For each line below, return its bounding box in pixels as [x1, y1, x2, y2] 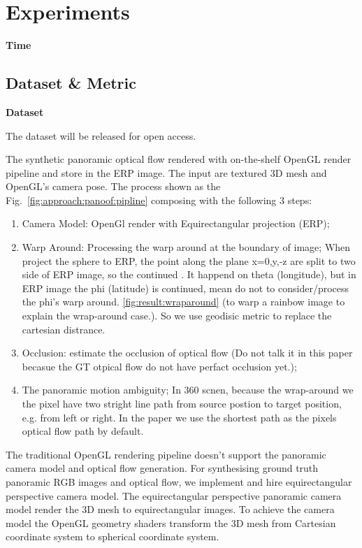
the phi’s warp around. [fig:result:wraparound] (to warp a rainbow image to [22, 294, 345, 309]
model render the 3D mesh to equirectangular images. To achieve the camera [6, 502, 335, 517]
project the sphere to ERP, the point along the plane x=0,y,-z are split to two [22, 253, 356, 268]
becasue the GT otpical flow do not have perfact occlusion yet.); [22, 359, 297, 373]
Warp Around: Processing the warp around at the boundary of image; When [22, 240, 351, 254]
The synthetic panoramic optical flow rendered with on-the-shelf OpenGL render [6, 152, 352, 166]
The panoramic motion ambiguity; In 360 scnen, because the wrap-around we [22, 382, 354, 397]
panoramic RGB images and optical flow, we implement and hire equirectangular [6, 474, 352, 489]
